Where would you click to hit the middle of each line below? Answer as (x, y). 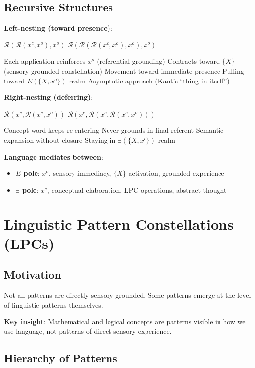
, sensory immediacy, (80, 173)
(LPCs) (29, 243)
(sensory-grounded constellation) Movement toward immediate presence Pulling (124, 70)
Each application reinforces (45, 61)
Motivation (33, 274)
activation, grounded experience (176, 173)
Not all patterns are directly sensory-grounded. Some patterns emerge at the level (127, 295)
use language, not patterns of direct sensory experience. (88, 331)
